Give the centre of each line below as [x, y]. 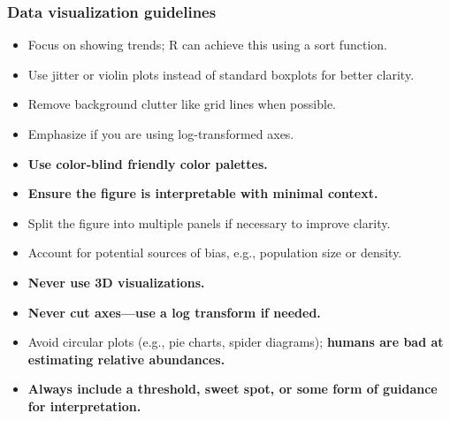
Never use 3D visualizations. [116, 282]
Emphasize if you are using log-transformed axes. [161, 134]
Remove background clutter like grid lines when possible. [182, 104]
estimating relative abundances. [126, 359]
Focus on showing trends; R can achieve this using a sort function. [207, 45]
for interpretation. [84, 406]
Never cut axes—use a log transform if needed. [174, 312]
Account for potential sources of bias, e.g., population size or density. [215, 253]
